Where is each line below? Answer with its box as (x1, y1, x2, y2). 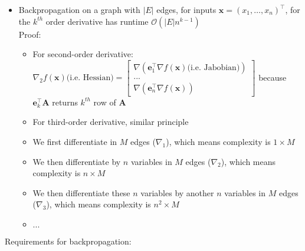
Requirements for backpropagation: (5, 235, 132, 247)
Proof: (18, 28, 41, 40)
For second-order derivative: (32, 48, 133, 60)
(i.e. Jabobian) (187, 63, 240, 72)
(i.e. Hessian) (66, 74, 114, 82)
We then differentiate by (32, 155, 121, 167)
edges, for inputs (156, 4, 217, 15)
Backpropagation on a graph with (18, 4, 140, 15)
